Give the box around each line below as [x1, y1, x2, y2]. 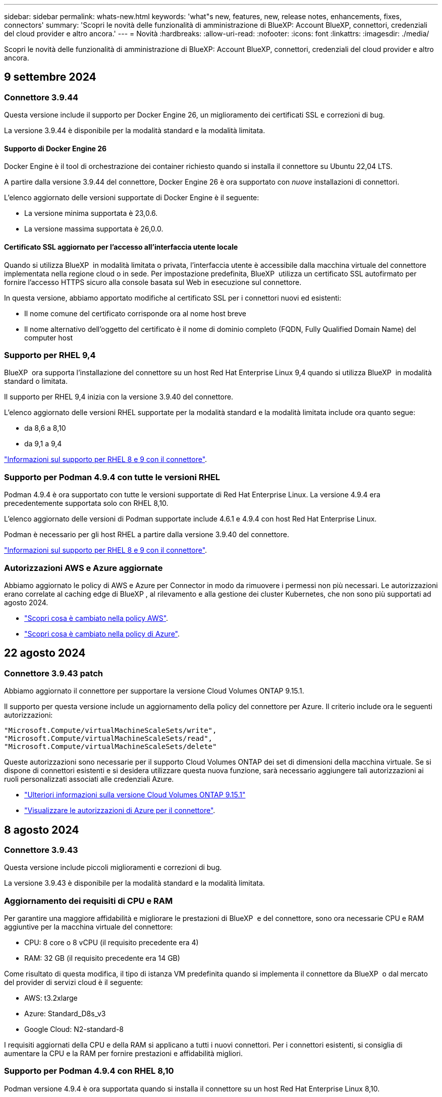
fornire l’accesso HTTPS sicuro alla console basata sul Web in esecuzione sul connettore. [4, 277, 302, 286]
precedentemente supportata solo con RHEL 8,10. [4, 499, 169, 508]
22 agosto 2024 [4, 647, 86, 660]
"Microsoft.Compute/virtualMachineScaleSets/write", [4, 726, 217, 735]
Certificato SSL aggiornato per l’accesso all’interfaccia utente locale [4, 243, 238, 252]
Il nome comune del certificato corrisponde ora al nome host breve [24, 309, 246, 318]
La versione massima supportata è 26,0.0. [24, 224, 163, 234]
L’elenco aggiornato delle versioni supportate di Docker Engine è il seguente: [4, 193, 259, 202]
